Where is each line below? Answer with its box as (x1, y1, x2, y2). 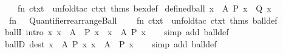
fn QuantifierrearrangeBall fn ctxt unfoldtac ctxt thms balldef (9, 13, 278, 26)
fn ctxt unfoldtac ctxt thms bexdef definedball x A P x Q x (17, 2, 271, 14)
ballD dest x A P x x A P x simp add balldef (4, 37, 217, 50)
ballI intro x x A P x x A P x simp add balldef (4, 25, 229, 38)
